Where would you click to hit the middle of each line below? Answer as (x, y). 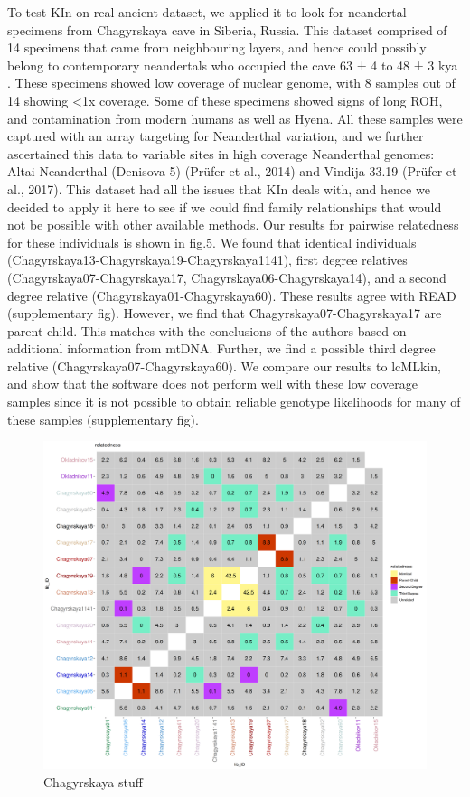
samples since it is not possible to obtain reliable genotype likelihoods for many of (234, 402)
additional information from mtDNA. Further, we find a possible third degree (221, 348)
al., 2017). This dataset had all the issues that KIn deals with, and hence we (219, 188)
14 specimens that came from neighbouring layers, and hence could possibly (217, 47)
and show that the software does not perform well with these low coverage (212, 384)
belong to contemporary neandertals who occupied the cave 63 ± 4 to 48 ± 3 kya (233, 65)
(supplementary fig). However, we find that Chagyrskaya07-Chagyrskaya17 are (225, 313)
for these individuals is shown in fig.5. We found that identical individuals (212, 242)
